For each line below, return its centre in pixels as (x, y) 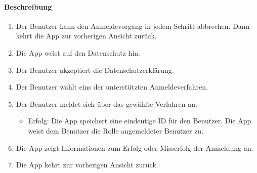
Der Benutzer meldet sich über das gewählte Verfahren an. (106, 103)
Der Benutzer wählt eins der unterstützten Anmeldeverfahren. (112, 87)
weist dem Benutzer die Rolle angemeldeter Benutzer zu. (116, 130)
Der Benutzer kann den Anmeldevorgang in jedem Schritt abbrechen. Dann (133, 26)
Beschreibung (28, 6)
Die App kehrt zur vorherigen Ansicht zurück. (87, 165)
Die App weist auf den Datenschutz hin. (78, 52)
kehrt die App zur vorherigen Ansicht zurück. (86, 36)
